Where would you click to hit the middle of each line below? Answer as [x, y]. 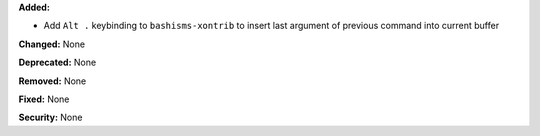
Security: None [50, 117]
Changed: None [51, 44]
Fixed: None [44, 99]
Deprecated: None [57, 62]
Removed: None [52, 81]
